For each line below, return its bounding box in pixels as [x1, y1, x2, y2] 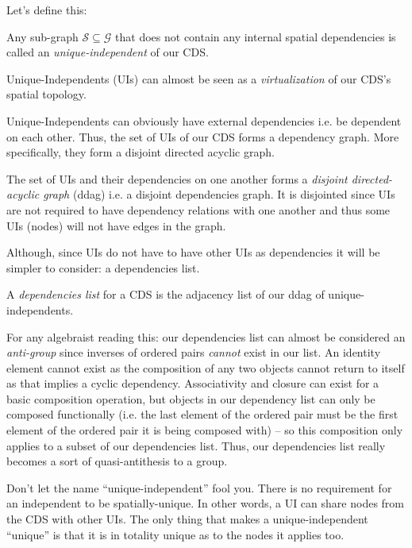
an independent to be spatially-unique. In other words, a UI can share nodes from [6, 495, 404, 511]
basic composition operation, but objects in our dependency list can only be [6, 390, 375, 407]
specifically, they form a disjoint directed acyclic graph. [6, 144, 275, 160]
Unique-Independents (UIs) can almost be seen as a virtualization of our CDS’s [6, 70, 391, 87]
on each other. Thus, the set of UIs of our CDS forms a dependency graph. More [6, 128, 399, 145]
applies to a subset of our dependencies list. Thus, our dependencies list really [6, 437, 386, 453]
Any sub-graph [6, 28, 79, 44]
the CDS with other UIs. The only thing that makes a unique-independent [6, 511, 368, 527]
